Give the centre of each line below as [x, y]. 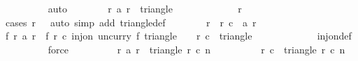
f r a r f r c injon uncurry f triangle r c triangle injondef [178, 36]
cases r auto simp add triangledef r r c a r [131, 22]
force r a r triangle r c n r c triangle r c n [196, 49]
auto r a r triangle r [145, 8]
